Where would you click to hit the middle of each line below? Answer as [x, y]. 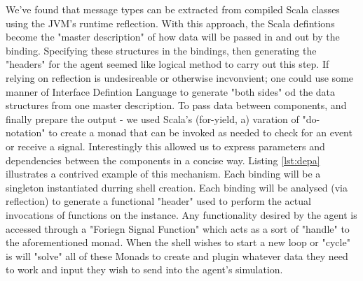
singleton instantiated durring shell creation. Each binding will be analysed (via [177, 187]
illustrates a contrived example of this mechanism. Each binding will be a [163, 174]
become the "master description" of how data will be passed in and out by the [173, 37]
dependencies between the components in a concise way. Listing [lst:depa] [163, 160]
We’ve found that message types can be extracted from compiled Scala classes [173, 9]
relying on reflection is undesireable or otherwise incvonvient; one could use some [180, 77]
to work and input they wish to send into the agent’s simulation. [144, 269]
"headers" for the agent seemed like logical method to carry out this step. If [167, 64]
